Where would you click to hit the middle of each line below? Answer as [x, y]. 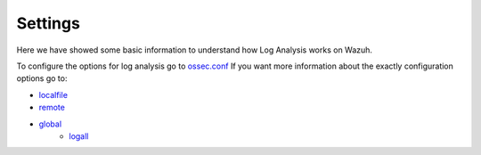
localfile [53, 94]
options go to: [42, 78]
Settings [48, 23]
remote [52, 108]
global [50, 124]
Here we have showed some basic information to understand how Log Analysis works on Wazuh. [195, 50]
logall [79, 136]
